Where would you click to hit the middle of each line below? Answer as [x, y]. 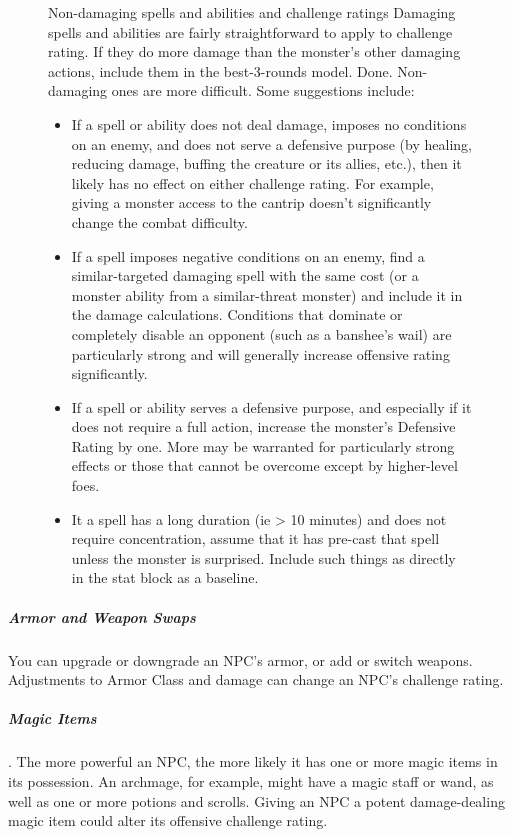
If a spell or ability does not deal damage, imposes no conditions [269, 123]
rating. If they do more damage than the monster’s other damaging [254, 51]
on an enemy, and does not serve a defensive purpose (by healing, [271, 143]
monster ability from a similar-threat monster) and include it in [267, 294]
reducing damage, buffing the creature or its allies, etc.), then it [266, 163]
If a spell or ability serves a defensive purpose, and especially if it [271, 406]
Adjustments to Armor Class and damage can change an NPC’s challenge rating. [256, 679]
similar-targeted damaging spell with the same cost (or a [245, 275]
